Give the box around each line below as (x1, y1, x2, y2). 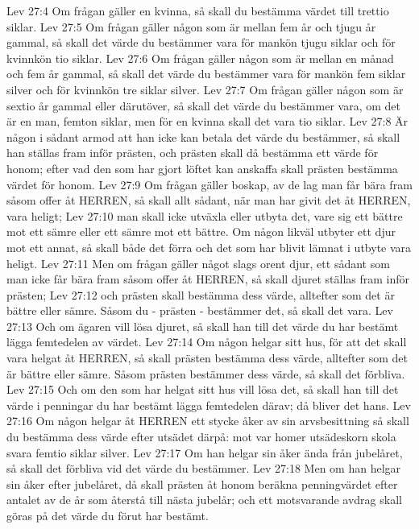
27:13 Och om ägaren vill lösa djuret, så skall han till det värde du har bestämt (6, 317, 399, 334)
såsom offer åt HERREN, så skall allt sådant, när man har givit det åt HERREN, (6, 192, 411, 209)
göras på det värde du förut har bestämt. (6, 507, 209, 523)
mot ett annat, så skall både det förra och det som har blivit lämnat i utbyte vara (6, 238, 412, 255)
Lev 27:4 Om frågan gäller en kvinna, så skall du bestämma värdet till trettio (6, 2, 389, 19)
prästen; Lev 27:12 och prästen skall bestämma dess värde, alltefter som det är (6, 286, 395, 303)
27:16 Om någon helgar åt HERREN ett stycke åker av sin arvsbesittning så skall (6, 412, 409, 429)
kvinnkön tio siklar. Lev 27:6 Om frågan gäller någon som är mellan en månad (6, 49, 394, 66)
